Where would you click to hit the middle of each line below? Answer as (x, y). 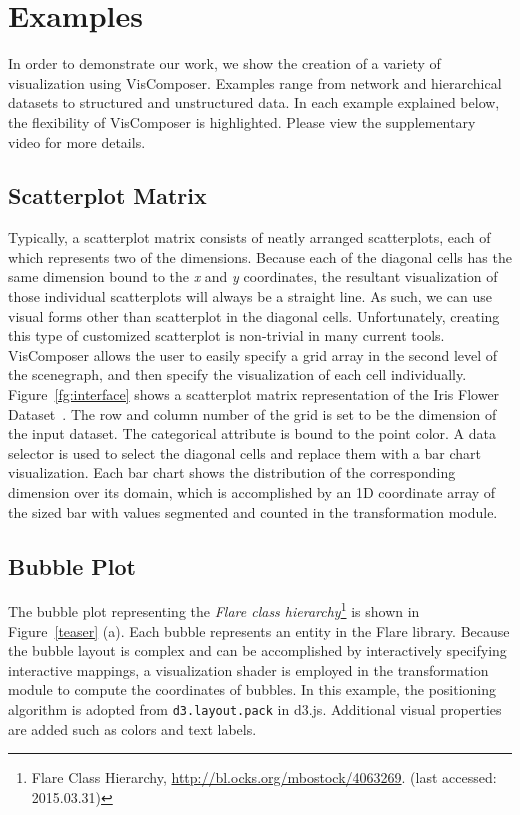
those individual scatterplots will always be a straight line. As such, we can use (250, 296)
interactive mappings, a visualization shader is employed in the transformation (248, 669)
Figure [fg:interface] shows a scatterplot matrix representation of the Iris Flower (254, 394)
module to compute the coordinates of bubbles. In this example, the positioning (252, 689)
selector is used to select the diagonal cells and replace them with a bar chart (244, 452)
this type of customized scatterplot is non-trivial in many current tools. (226, 335)
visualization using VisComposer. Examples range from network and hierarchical (255, 82)
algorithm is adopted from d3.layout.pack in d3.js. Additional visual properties (255, 709)
